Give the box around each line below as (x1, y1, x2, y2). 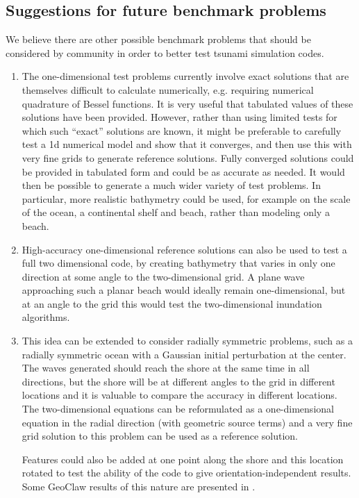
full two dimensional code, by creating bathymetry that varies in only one (22, 256, 335, 270)
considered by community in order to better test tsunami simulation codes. (6, 45, 324, 60)
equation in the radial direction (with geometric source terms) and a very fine (22, 415, 353, 429)
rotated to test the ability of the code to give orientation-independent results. (22, 465, 351, 480)
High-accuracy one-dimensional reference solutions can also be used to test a (22, 242, 347, 256)
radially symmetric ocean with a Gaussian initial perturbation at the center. (22, 347, 347, 361)
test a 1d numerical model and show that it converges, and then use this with (22, 137, 352, 151)
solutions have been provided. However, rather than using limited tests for (22, 110, 337, 124)
